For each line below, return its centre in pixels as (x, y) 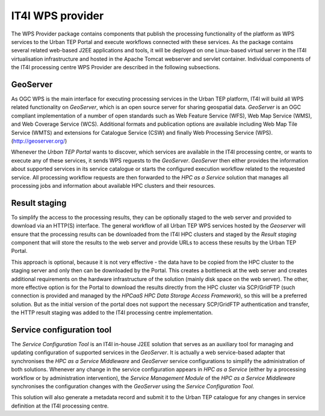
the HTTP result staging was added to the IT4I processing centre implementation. (112, 312)
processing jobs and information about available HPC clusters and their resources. (113, 185)
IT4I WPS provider (57, 16)
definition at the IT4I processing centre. (60, 406)
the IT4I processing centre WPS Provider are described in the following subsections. (116, 67)
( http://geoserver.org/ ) (39, 141)
